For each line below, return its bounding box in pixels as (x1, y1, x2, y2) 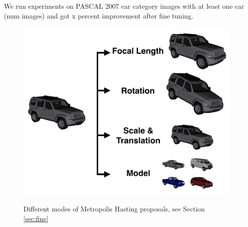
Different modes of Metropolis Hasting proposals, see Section (23, 204, 205, 214)
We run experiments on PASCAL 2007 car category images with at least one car (4, 1, 244, 11)
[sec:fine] (23, 213, 49, 223)
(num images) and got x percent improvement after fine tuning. (4, 10, 193, 20)
